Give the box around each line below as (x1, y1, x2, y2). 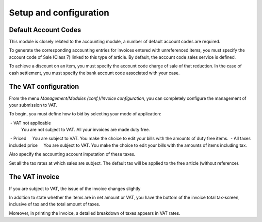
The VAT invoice (9, 173, 60, 181)
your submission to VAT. (9, 102, 58, 108)
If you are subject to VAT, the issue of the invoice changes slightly (9, 186, 141, 191)
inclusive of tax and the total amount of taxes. (9, 201, 100, 207)
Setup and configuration (9, 7, 109, 18)
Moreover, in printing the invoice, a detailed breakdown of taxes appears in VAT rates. (9, 210, 180, 216)
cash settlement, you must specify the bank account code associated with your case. (9, 70, 180, 76)
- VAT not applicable (10, 120, 51, 126)
